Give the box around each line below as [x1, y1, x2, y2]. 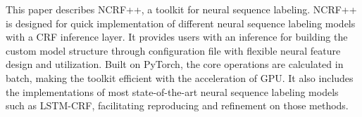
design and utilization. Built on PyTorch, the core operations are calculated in [6, 57, 344, 71]
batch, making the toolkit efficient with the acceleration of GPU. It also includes [6, 70, 354, 85]
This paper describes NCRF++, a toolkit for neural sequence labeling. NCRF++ [6, 2, 357, 16]
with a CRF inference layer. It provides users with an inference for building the [6, 29, 348, 44]
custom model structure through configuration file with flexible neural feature [6, 43, 341, 57]
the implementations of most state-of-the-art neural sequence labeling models [6, 84, 339, 99]
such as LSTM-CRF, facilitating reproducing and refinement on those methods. [6, 98, 349, 113]
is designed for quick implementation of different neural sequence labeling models [6, 15, 356, 30]
